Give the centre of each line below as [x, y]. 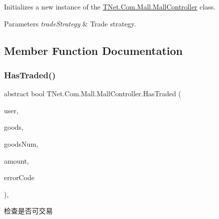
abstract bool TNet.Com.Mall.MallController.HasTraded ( [93, 94]
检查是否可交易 [28, 211]
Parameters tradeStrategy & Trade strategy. [70, 23]
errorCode [19, 177]
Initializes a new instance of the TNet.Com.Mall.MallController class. [110, 6]
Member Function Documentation [94, 50]
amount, [17, 160]
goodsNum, [21, 143]
